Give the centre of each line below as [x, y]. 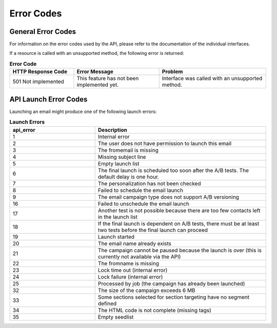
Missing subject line [122, 157]
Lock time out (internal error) [133, 270]
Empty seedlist [116, 317]
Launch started [116, 237]
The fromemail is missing [128, 150]
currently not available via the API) [139, 257]
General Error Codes [43, 32]
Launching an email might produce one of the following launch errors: [83, 111]
